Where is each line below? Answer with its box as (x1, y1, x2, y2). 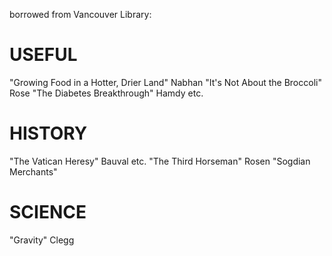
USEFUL (9, 44, 78, 66)
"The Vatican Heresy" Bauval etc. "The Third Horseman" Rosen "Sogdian (9, 155, 311, 167)
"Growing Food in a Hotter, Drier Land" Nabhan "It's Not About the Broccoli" (9, 76, 322, 88)
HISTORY (9, 122, 88, 145)
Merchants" (9, 165, 58, 178)
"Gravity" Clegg (9, 234, 75, 246)
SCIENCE (9, 201, 87, 224)
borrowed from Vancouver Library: (9, 9, 152, 20)
